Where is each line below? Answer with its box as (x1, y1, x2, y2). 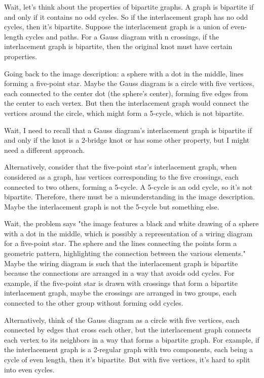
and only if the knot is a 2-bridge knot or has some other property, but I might (4, 135, 250, 145)
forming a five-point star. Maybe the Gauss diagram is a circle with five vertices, (4, 78, 254, 89)
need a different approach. (4, 144, 85, 155)
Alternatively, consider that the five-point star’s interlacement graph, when (4, 161, 237, 172)
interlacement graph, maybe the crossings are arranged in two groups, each (4, 287, 237, 298)
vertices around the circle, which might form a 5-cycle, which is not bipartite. (4, 107, 244, 118)
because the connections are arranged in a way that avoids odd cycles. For (4, 268, 235, 278)
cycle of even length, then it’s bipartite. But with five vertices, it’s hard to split (4, 354, 250, 364)
